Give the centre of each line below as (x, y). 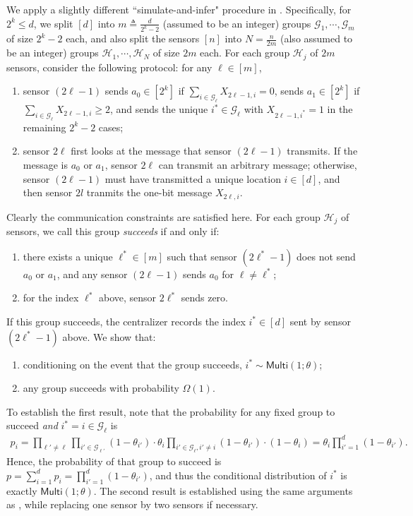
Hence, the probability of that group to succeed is (114, 461)
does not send (326, 256)
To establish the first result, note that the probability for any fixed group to (171, 411)
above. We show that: (109, 336)
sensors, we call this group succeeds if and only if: (113, 231)
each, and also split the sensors (133, 38)
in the (340, 109)
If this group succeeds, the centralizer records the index (126, 321)
